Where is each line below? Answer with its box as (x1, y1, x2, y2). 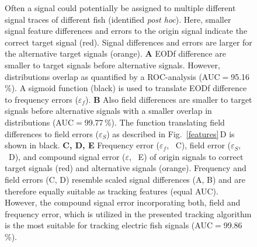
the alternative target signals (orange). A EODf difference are (5, 47, 226, 60)
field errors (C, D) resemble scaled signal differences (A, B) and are (5, 173, 246, 185)
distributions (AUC (5, 116, 74, 128)
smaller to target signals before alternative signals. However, (5, 58, 220, 71)
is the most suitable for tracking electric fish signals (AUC (5, 219, 213, 231)
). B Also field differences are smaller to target (85, 93, 252, 105)
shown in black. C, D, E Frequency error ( (5, 139, 160, 151)
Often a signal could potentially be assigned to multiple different (5, 2, 236, 13)
